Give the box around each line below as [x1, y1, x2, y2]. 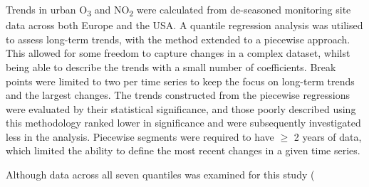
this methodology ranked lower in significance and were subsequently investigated [6, 115, 361, 130]
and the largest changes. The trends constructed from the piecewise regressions [6, 87, 350, 102]
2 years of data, [293, 129, 362, 144]
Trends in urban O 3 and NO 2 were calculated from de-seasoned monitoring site [6, 2, 351, 18]
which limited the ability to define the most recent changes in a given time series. [6, 143, 360, 158]
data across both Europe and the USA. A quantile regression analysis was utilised [6, 18, 363, 33]
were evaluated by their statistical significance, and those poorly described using [6, 101, 356, 116]
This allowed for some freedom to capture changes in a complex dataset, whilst [6, 46, 350, 60]
